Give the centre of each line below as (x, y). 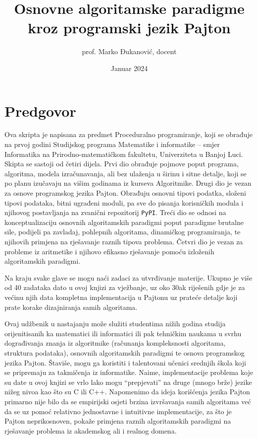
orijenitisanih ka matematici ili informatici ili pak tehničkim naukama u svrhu (123, 333)
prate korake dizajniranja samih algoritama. (71, 307)
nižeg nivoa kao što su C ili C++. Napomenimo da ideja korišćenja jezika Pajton (127, 392)
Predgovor (40, 110)
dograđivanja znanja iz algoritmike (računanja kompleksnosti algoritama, (115, 343)
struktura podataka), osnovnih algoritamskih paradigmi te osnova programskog (125, 352)
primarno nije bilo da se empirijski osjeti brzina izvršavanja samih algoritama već (128, 401)
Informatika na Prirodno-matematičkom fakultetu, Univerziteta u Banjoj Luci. (124, 154)
